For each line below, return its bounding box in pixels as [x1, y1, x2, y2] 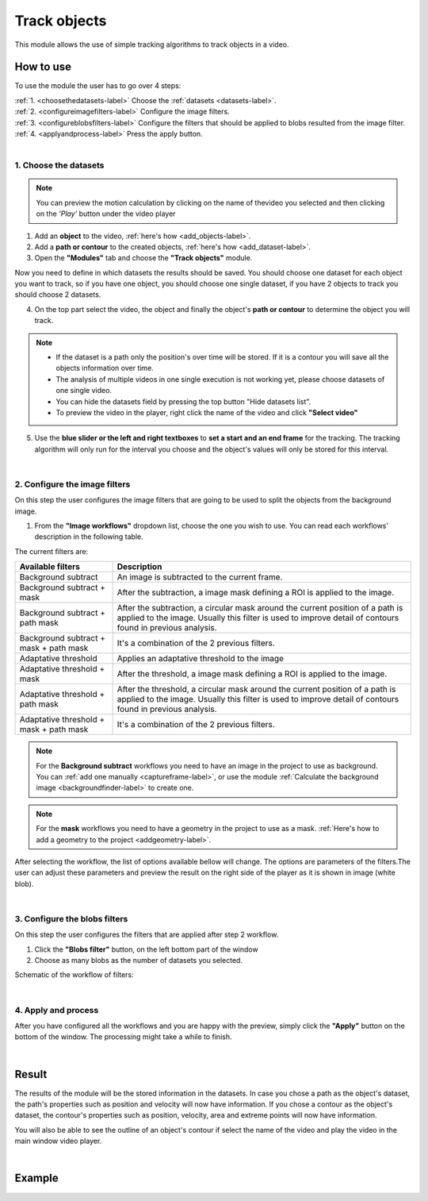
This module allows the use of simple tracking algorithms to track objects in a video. [14, 40, 289, 49]
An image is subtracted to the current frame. [117, 572, 283, 583]
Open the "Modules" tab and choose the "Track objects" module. [34, 253, 253, 263]
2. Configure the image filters [14, 479, 131, 490]
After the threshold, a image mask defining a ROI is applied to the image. [117, 668, 388, 679]
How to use [14, 60, 71, 74]
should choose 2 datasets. [14, 290, 101, 299]
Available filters [19, 561, 81, 572]
